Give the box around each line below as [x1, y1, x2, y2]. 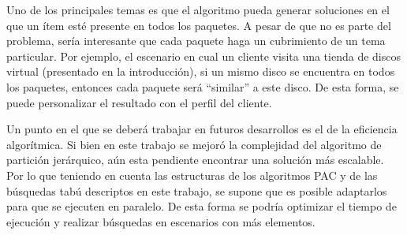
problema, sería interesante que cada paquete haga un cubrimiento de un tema [6, 32, 386, 49]
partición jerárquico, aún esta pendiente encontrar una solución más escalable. [6, 151, 384, 168]
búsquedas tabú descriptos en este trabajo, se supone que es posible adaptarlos [6, 182, 387, 199]
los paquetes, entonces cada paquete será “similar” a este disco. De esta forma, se [6, 78, 399, 95]
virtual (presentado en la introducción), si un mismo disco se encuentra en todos [6, 63, 395, 80]
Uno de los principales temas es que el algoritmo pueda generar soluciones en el [6, 2, 390, 17]
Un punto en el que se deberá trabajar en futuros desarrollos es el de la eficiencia [6, 121, 398, 137]
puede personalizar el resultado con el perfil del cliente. [6, 94, 272, 110]
